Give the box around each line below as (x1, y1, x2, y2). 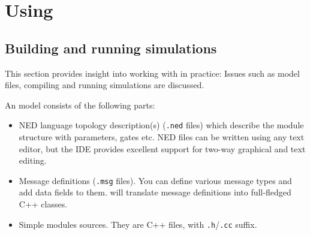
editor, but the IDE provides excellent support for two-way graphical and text (19, 142, 306, 155)
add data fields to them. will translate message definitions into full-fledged (19, 186, 291, 198)
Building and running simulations (5, 38, 217, 57)
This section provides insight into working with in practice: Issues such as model (5, 67, 300, 79)
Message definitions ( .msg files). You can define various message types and (19, 174, 292, 186)
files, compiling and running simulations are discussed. (5, 79, 204, 91)
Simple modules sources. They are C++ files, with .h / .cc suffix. (19, 218, 257, 230)
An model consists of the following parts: (5, 98, 155, 111)
